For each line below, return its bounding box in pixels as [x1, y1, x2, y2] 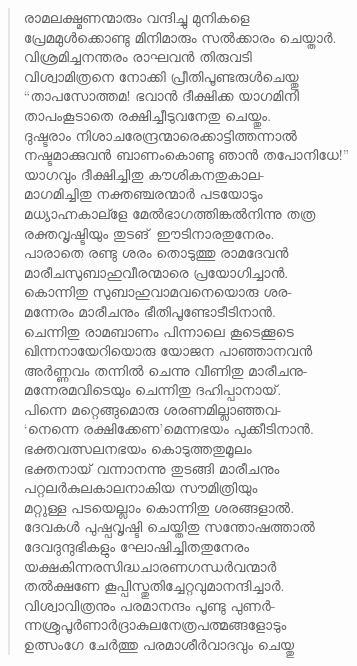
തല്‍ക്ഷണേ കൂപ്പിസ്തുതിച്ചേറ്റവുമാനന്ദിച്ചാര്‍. [23, 575, 285, 596]
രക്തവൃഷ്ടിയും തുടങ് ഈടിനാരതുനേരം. [23, 222, 275, 243]
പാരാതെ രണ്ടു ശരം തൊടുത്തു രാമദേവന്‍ [23, 242, 289, 263]
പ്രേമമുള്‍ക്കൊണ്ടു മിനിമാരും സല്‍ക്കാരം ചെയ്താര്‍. [23, 26, 337, 47]
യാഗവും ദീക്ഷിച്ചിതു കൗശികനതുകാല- [23, 163, 265, 184]
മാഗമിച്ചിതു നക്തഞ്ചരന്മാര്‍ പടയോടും [23, 183, 263, 204]
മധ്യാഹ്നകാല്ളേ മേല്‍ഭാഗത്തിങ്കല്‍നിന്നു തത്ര [23, 202, 316, 223]
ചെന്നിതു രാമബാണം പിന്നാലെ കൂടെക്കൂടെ [23, 320, 294, 341]
